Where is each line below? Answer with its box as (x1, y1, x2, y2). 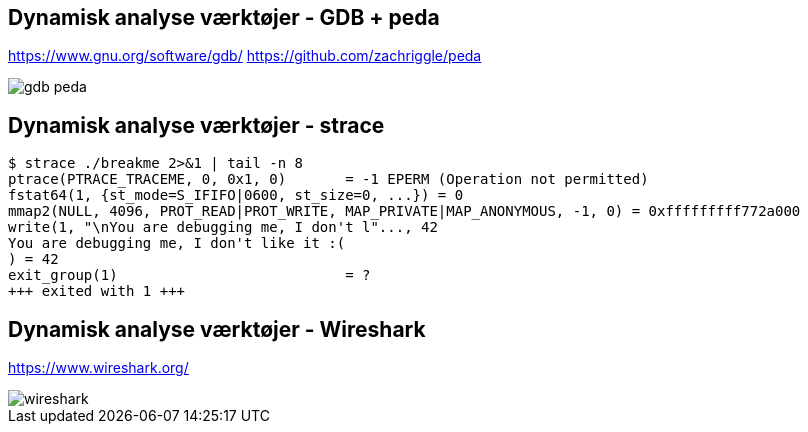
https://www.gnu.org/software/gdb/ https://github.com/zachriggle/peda (8, 47, 482, 65)
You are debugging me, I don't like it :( (8, 235, 346, 252)
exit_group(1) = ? (8, 267, 371, 284)
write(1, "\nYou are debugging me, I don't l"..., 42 (8, 219, 438, 236)
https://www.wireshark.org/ (8, 359, 189, 377)
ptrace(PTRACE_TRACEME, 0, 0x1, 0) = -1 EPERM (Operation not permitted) (8, 171, 649, 188)
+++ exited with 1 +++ (8, 283, 186, 300)
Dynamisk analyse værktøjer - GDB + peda (8, 5, 440, 30)
